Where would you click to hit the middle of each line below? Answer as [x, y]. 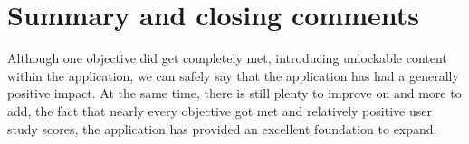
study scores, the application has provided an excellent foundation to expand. [222, 128]
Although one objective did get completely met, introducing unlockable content [227, 58]
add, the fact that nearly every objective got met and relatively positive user [220, 110]
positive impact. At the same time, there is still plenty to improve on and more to [234, 93]
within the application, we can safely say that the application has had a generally [233, 75]
